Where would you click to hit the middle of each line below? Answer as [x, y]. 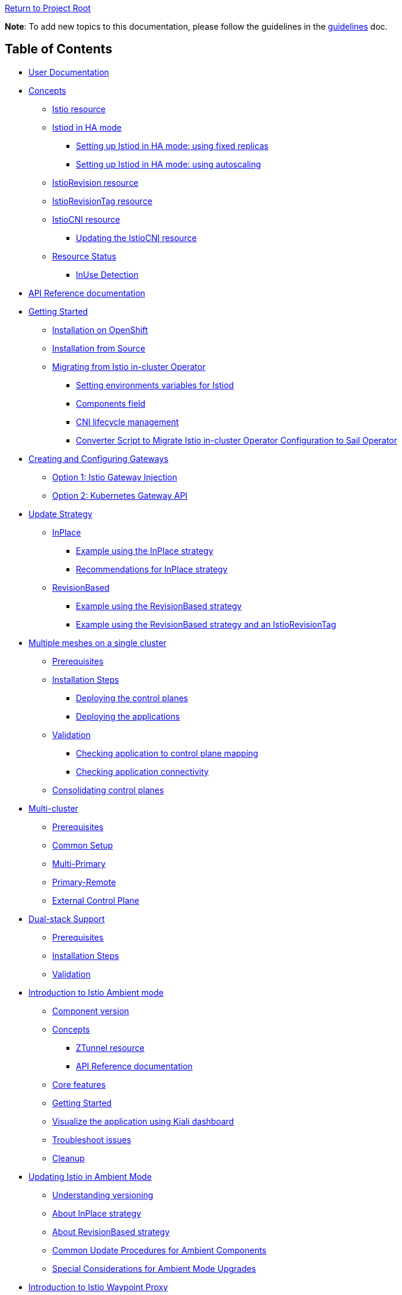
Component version [91, 1011]
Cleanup [68, 1158]
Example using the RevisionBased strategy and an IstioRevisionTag [206, 624]
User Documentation [69, 72]
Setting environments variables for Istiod [155, 385]
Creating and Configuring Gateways [98, 458]
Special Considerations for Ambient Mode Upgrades [154, 1268]
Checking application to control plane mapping [167, 753]
